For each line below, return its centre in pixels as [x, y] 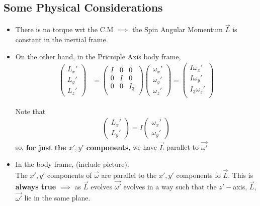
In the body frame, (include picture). [72, 164]
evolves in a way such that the [170, 186]
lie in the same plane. [57, 198]
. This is [241, 175]
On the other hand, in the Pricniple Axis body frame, [98, 56]
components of [70, 175]
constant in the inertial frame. [62, 39]
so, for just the [41, 147]
